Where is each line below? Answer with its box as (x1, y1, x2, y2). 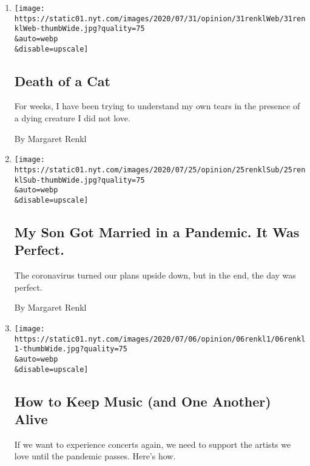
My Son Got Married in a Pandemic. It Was (14, 222, 300, 241)
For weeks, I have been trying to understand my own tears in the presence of (14, 100, 300, 112)
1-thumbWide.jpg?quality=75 (14, 345, 127, 354)
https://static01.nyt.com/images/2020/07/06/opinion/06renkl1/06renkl (14, 334, 306, 343)
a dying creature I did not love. (14, 112, 130, 124)
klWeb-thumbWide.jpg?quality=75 (14, 24, 145, 33)
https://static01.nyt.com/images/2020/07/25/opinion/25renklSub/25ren (14, 165, 306, 174)
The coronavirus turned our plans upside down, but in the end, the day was (14, 269, 296, 282)
